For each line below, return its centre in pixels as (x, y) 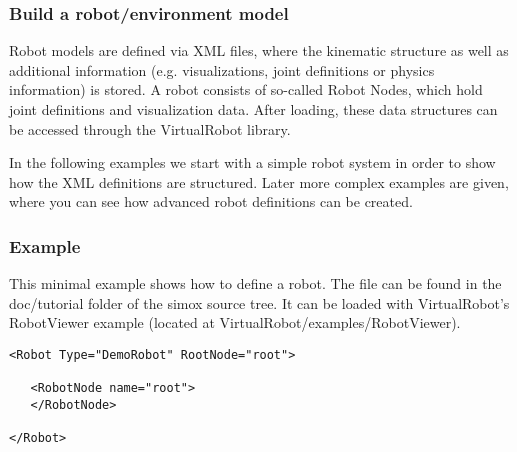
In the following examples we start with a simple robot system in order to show (252, 162)
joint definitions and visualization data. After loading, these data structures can (253, 109)
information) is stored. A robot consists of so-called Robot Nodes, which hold (246, 89)
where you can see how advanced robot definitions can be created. (211, 201)
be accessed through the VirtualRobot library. (150, 128)
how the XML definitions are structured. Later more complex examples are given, (259, 181)
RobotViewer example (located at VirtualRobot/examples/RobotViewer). (235, 322)
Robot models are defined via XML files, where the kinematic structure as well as (259, 50)
